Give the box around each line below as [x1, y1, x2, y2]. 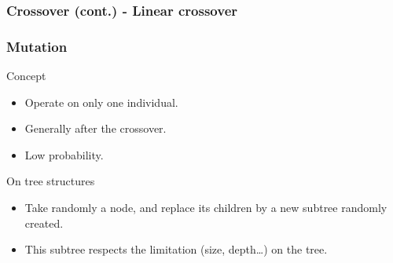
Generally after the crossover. [24, 120, 167, 137]
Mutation [6, 36, 68, 56]
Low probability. [24, 146, 104, 163]
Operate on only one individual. [24, 93, 178, 110]
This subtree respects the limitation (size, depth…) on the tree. [24, 241, 328, 258]
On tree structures [6, 173, 95, 189]
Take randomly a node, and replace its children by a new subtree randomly [24, 199, 387, 216]
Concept [6, 68, 46, 84]
